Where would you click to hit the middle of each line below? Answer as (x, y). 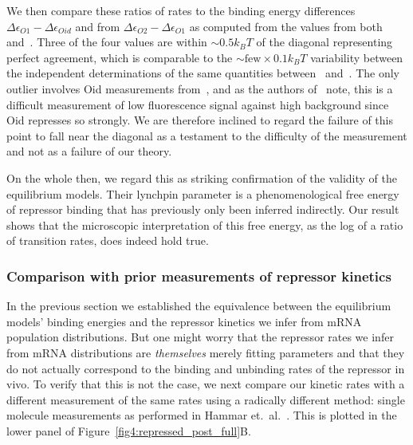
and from (98, 26)
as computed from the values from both (286, 26)
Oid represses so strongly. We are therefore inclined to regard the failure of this (200, 120)
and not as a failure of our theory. (89, 151)
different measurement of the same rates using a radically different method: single (206, 399)
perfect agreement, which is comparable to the (120, 57)
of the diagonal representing (324, 42)
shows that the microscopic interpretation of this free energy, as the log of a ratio (205, 224)
